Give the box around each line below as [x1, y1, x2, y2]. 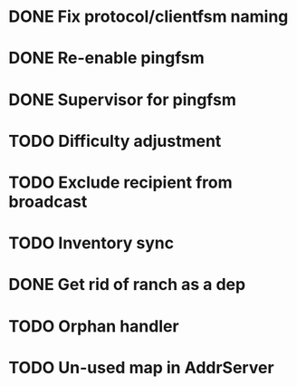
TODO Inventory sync [8, 233, 174, 254]
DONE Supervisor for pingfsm [8, 89, 236, 110]
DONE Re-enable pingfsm [8, 48, 205, 69]
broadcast [8, 191, 88, 212]
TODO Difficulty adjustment [8, 130, 222, 151]
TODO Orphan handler [8, 315, 179, 336]
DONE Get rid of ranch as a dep [8, 275, 246, 295]
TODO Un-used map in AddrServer [8, 357, 274, 378]
